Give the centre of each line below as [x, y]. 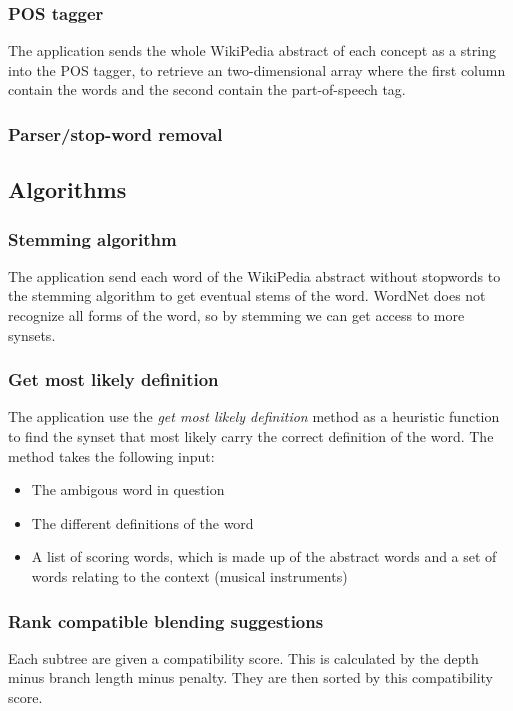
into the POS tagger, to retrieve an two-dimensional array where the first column [257, 69]
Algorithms [67, 189]
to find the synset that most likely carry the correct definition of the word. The [251, 436]
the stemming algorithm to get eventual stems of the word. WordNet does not [247, 295]
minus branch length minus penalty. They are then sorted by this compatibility [251, 677]
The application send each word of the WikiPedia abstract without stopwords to [254, 275]
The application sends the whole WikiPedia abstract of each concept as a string [252, 50]
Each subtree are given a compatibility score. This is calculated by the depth [243, 657]
